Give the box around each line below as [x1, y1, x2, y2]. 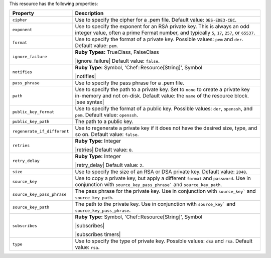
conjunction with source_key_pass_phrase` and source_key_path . [75, 181, 222, 188]
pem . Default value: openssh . [75, 111, 138, 118]
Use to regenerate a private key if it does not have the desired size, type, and [75, 124, 257, 132]
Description [75, 10, 104, 17]
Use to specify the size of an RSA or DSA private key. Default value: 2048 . [75, 168, 248, 175]
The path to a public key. [75, 118, 133, 125]
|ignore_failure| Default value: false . [75, 58, 160, 65]
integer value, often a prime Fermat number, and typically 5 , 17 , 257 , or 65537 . [75, 29, 255, 36]
